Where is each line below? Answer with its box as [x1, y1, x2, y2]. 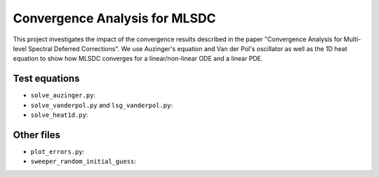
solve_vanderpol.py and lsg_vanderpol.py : [30, 101, 173, 109]
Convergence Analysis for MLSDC [13, 10, 216, 26]
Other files [13, 129, 61, 141]
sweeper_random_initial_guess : [30, 157, 137, 166]
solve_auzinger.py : [30, 91, 96, 99]
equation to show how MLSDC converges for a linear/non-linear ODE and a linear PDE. [13, 55, 263, 63]
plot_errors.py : [30, 147, 85, 155]
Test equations [13, 73, 80, 85]
